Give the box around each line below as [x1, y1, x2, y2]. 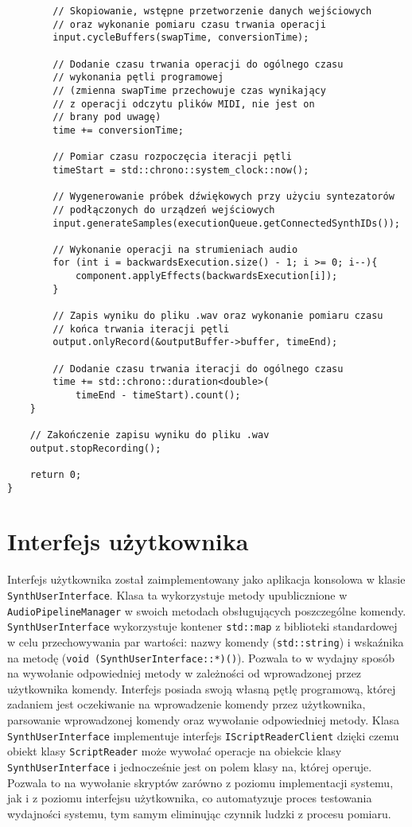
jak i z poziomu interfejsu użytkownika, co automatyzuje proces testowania [7, 790, 372, 806]
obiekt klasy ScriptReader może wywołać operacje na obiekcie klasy [7, 743, 342, 759]
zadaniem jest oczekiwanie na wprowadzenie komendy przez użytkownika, [7, 696, 366, 712]
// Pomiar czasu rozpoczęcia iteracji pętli [52, 151, 292, 163]
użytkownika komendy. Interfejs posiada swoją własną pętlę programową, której [7, 680, 396, 697]
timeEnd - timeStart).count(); [75, 390, 241, 402]
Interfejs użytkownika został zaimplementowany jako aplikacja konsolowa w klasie [7, 571, 406, 588]
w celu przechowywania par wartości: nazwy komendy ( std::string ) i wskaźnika [7, 633, 404, 650]
